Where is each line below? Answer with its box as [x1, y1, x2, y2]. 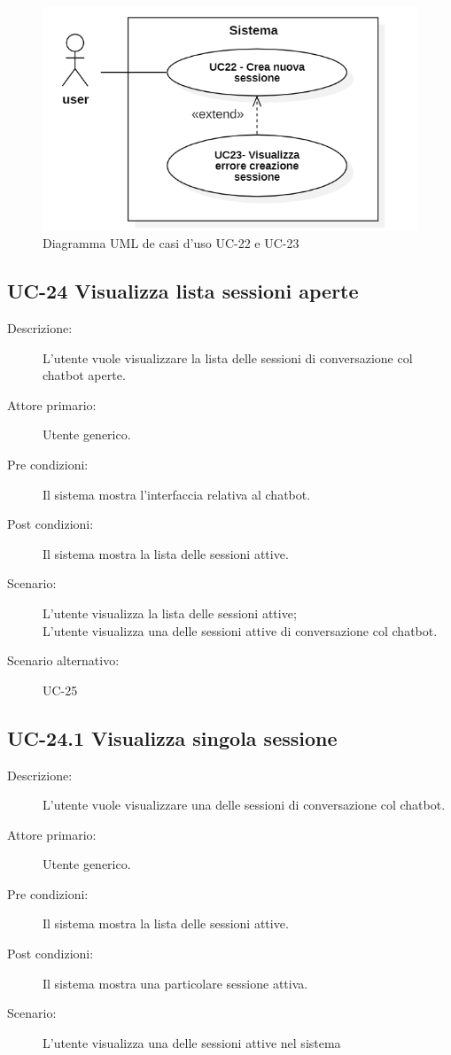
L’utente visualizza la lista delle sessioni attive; [43, 603, 297, 622]
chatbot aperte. [43, 366, 126, 384]
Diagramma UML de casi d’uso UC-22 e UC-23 [43, 234, 299, 252]
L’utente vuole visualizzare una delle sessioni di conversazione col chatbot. [43, 795, 446, 814]
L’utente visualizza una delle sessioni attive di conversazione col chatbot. [43, 621, 438, 640]
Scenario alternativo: [7, 651, 120, 670]
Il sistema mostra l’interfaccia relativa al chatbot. [43, 485, 311, 503]
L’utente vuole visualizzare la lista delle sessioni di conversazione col [43, 348, 413, 367]
